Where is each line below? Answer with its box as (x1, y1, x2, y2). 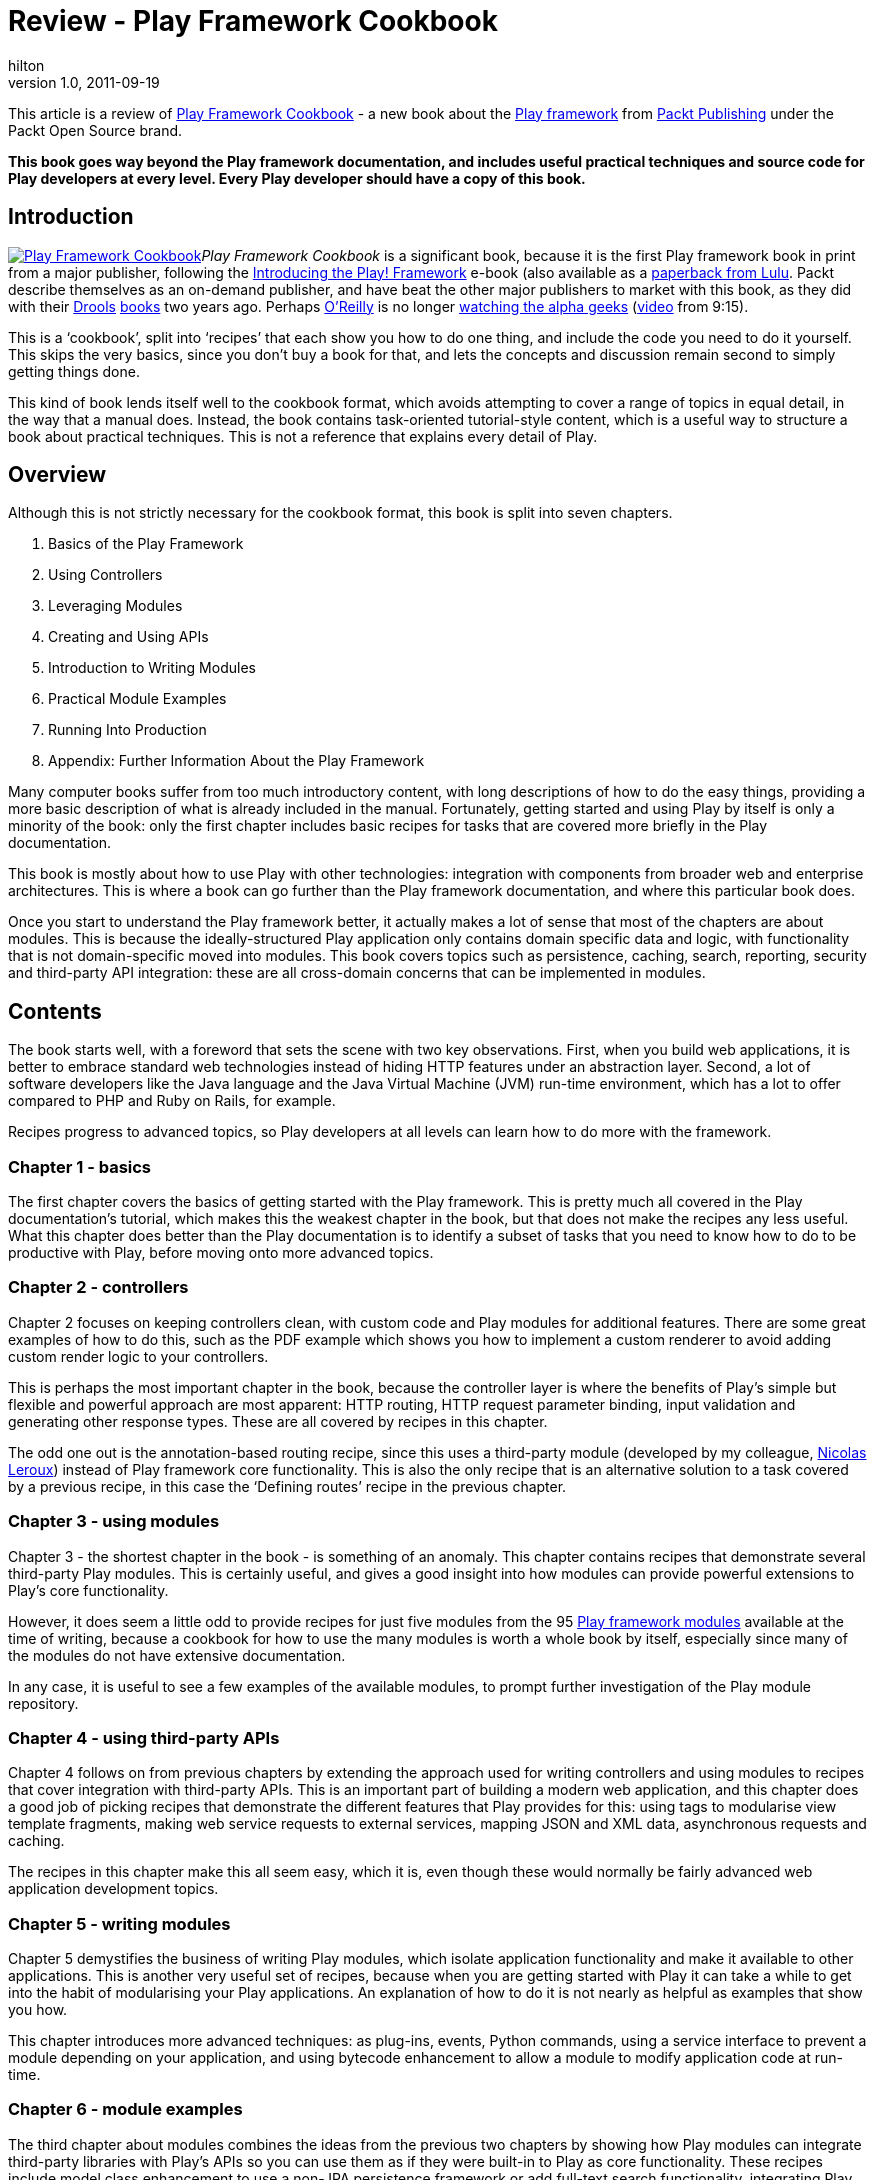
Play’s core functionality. (8, 1581, 169, 1599)
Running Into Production (48, 721, 207, 739)
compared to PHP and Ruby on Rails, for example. (8, 1092, 336, 1110)
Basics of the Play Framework (48, 535, 244, 553)
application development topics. (8, 1880, 219, 1898)
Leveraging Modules (48, 597, 183, 615)
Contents (8, 998, 102, 1024)
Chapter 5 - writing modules (8, 1913, 231, 1934)
